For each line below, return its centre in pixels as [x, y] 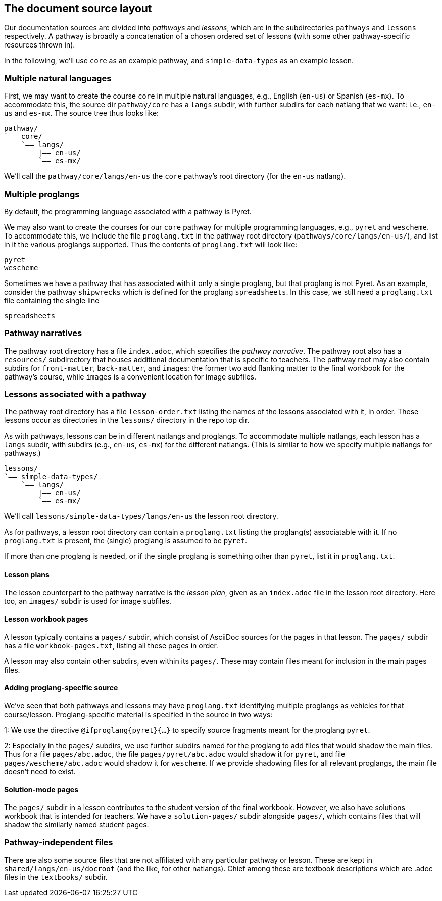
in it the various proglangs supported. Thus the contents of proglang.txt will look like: [151, 244]
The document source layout [78, 8]
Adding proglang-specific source [61, 688]
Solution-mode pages [41, 789]
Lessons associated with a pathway [76, 394]
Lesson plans [27, 575]
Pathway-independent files [59, 842]
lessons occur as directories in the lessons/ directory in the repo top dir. [127, 420]
